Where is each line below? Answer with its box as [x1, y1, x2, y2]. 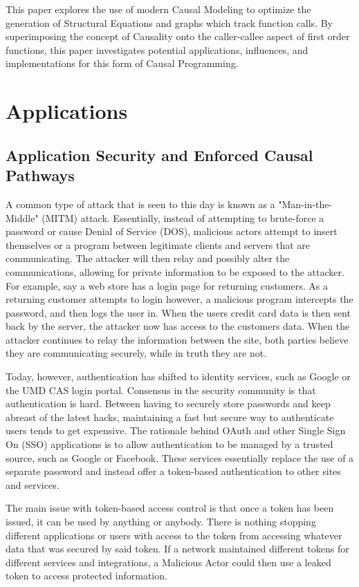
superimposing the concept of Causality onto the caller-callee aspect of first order [6, 29, 350, 44]
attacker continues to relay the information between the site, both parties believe [6, 332, 349, 346]
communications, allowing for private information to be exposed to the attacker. [6, 264, 344, 279]
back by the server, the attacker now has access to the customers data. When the [6, 319, 350, 333]
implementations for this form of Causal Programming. [6, 56, 239, 71]
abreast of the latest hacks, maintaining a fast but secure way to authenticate [6, 409, 334, 424]
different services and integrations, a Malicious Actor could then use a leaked [6, 555, 331, 569]
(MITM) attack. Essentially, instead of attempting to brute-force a [42, 210, 324, 225]
